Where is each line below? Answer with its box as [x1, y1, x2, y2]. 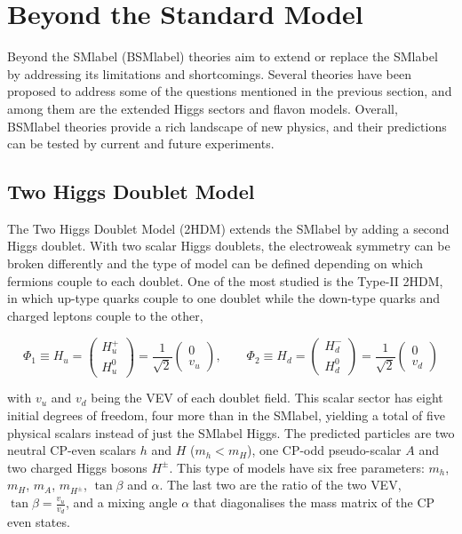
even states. [7, 513, 70, 531]
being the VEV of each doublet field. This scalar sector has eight [91, 388, 443, 407]
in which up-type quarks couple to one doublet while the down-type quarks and [7, 289, 441, 307]
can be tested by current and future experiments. [7, 134, 275, 153]
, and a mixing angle [65, 493, 178, 512]
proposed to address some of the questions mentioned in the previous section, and [7, 82, 452, 100]
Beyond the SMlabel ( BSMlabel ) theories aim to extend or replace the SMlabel [7, 47, 438, 66]
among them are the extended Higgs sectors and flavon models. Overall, [7, 99, 398, 117]
